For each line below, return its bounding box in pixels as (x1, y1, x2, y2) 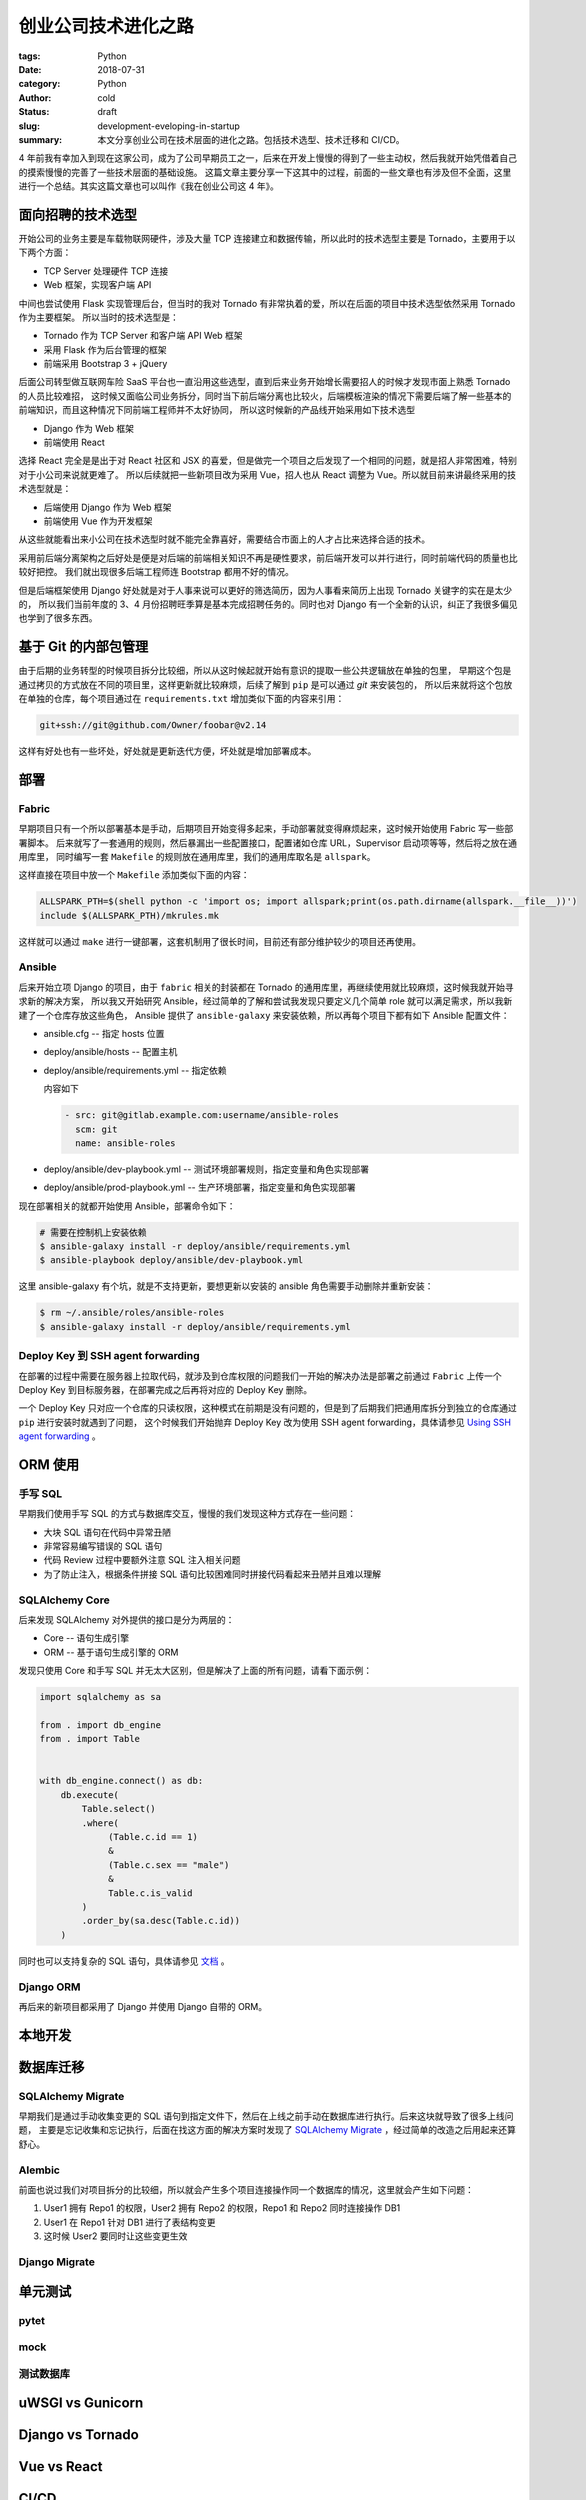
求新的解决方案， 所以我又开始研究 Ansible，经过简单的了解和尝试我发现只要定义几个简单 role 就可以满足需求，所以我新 (18, 995, 513, 1007)
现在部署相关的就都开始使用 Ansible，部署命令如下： (18, 1200, 236, 1212)
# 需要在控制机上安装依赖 (39, 1226, 147, 1238)
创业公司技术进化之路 (18, 15, 195, 37)
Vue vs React (18, 2458, 104, 2475)
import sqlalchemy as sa (39, 1691, 162, 1703)
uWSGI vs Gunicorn (18, 2395, 144, 2412)
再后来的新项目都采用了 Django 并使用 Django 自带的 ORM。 (18, 2000, 268, 2012)
